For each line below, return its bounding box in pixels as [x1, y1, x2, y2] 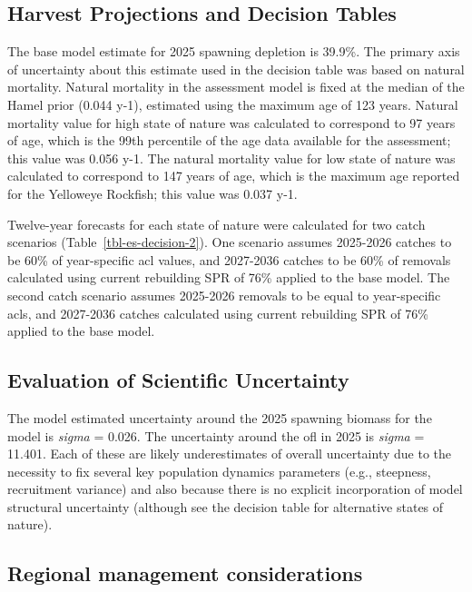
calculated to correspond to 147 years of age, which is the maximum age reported [7, 166, 460, 185]
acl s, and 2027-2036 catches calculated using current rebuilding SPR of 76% [7, 303, 428, 322]
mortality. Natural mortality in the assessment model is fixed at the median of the [7, 77, 465, 96]
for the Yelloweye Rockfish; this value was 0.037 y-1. [7, 183, 298, 202]
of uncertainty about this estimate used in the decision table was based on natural [7, 59, 465, 78]
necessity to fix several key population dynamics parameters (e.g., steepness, [7, 461, 431, 480]
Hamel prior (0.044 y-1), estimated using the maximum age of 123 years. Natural [7, 94, 458, 113]
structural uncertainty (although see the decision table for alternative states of [7, 497, 444, 516]
